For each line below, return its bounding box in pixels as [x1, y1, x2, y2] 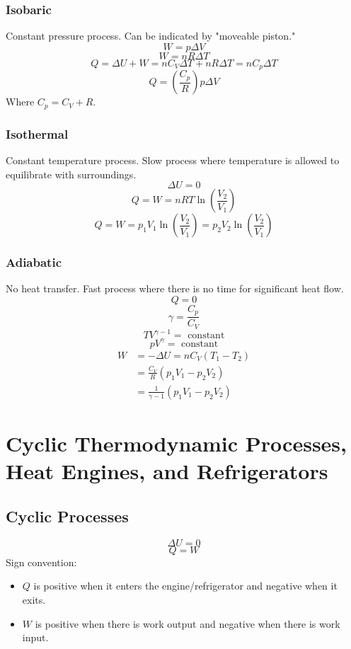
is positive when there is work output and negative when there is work [35, 616, 340, 631]
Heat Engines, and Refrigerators [6, 456, 328, 486]
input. [22, 630, 49, 645]
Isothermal [6, 125, 69, 142]
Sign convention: [6, 554, 77, 569]
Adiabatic [6, 253, 62, 271]
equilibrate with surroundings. [6, 166, 137, 181]
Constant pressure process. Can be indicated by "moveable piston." [6, 28, 296, 43]
